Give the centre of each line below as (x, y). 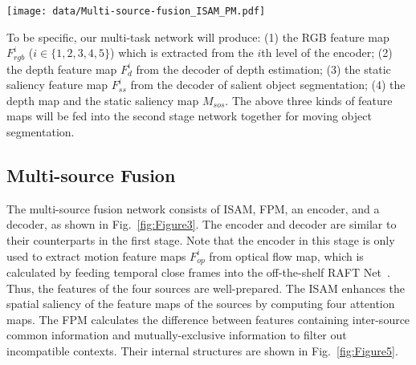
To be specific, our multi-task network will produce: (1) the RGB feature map (198, 36)
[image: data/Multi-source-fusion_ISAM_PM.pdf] (136, 11)
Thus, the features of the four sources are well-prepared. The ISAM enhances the (206, 288)
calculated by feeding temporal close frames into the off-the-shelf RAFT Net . (198, 272)
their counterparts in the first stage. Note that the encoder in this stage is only (201, 240)
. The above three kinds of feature (309, 100)
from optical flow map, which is (286, 255)
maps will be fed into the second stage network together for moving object (189, 116)
